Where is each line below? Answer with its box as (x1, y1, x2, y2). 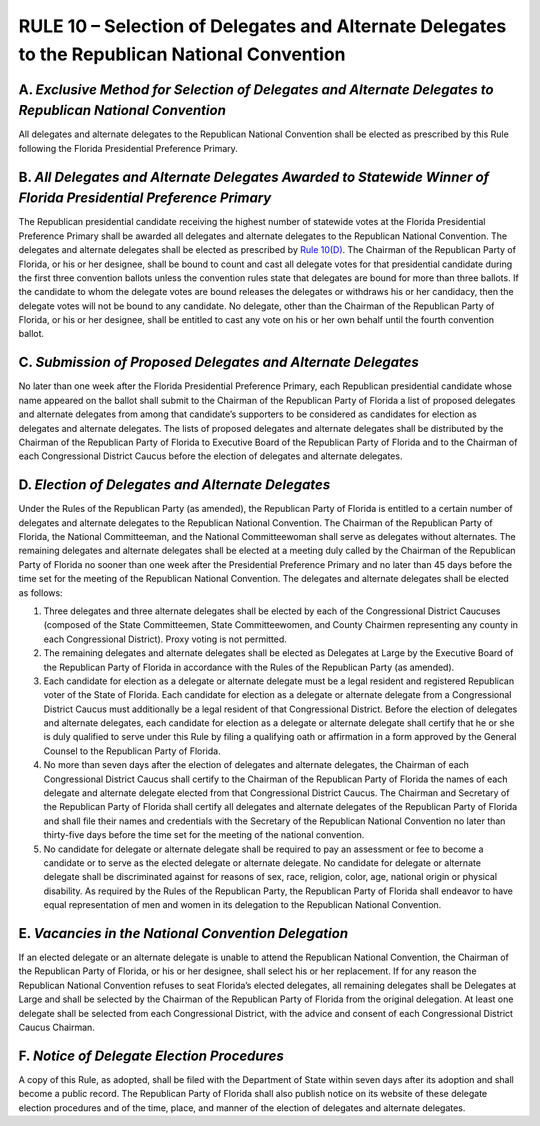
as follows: (18, 586, 64, 599)
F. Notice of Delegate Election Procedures (18, 1047, 284, 1064)
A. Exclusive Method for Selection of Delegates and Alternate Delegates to (18, 81, 494, 98)
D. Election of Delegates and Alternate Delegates (18, 476, 331, 494)
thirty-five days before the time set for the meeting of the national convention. (43, 829, 365, 841)
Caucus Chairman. (18, 1021, 95, 1034)
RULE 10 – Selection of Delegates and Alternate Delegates (18, 15, 507, 37)
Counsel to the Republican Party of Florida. (43, 745, 221, 757)
